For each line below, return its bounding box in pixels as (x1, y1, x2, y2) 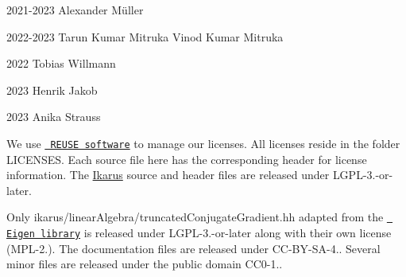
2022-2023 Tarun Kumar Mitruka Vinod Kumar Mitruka (6, 28, 284, 45)
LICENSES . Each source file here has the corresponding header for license (6, 150, 367, 167)
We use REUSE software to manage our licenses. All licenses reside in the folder (6, 135, 400, 151)
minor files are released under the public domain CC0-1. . (6, 256, 283, 272)
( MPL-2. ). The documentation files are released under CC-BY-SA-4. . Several (6, 240, 381, 256)
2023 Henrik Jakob (6, 81, 98, 98)
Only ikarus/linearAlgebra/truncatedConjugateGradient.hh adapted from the (6, 209, 384, 225)
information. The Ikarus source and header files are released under (6, 166, 330, 183)
